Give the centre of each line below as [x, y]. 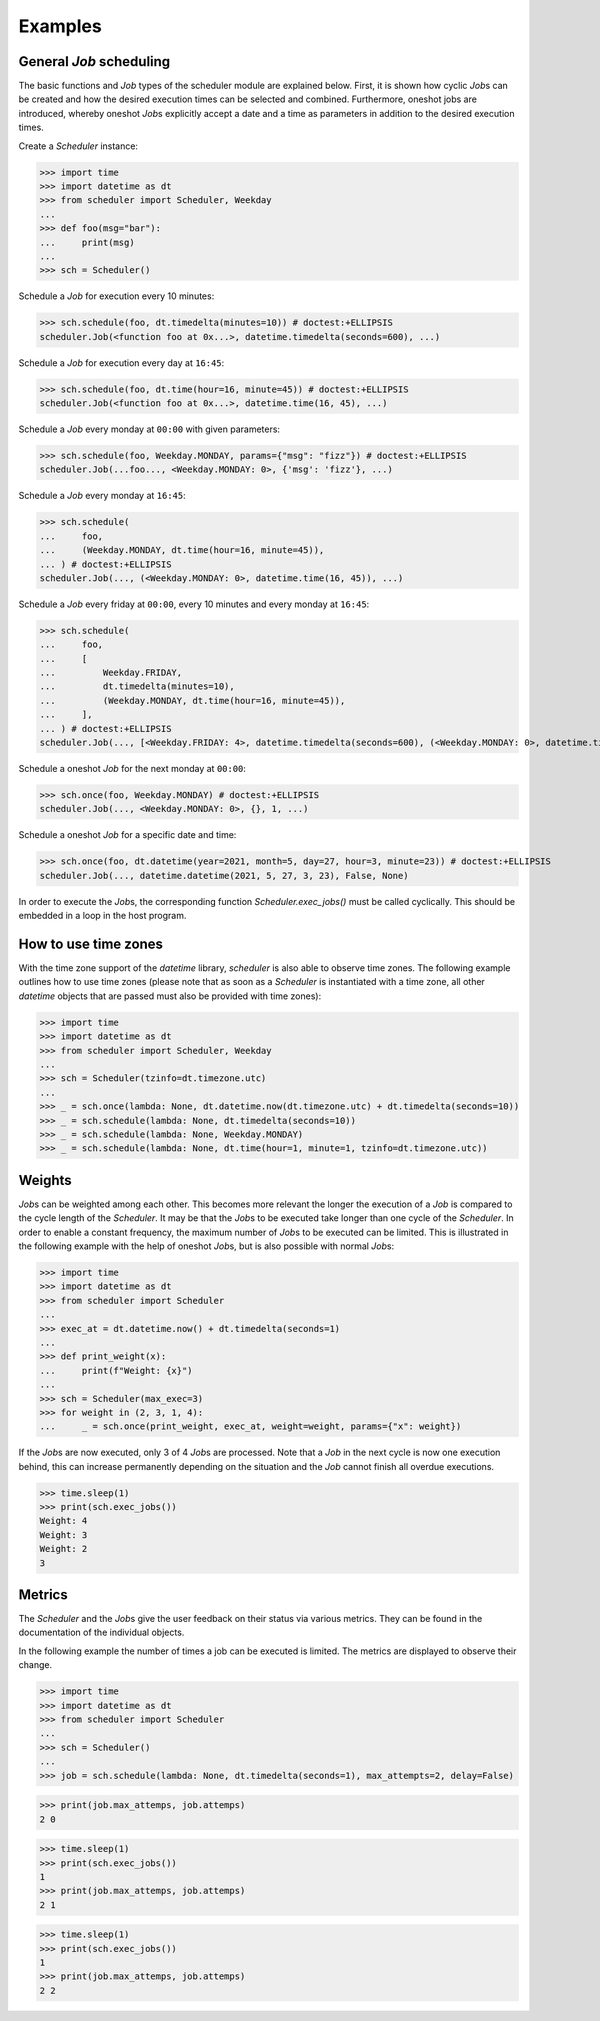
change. [35, 1665]
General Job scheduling [94, 61]
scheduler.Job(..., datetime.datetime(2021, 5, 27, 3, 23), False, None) [224, 875]
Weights [45, 1180]
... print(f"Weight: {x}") [116, 1370]
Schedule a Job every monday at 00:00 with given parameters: [149, 429]
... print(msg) [87, 242]
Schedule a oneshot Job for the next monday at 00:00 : [132, 769]
